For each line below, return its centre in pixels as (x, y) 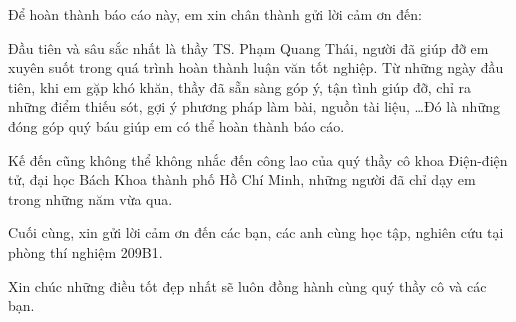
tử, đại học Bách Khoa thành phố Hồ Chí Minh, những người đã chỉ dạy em (242, 179)
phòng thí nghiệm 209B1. (85, 251)
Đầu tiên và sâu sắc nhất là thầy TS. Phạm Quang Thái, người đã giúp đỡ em (248, 47)
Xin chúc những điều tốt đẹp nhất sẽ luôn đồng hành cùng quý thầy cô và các (247, 285)
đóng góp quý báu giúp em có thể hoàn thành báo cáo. (176, 125)
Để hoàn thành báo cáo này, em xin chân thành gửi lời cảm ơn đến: (215, 14)
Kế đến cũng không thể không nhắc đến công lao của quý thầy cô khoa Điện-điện (258, 159)
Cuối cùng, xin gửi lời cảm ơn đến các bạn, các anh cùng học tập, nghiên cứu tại (256, 232)
